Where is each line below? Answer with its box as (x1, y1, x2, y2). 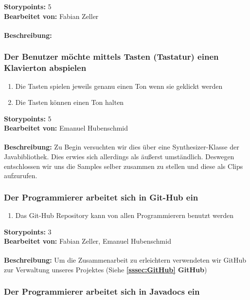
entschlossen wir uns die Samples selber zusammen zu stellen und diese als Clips (4, 161, 243, 171)
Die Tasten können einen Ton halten (15, 97, 124, 107)
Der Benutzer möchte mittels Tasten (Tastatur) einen (4, 50, 219, 63)
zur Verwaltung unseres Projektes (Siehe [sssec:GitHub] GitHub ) (4, 265, 207, 275)
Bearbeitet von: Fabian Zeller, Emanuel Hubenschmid (4, 236, 171, 246)
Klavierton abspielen (4, 62, 87, 74)
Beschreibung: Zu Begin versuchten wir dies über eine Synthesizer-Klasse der (4, 142, 239, 152)
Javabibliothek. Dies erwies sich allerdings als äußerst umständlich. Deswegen (4, 151, 234, 162)
